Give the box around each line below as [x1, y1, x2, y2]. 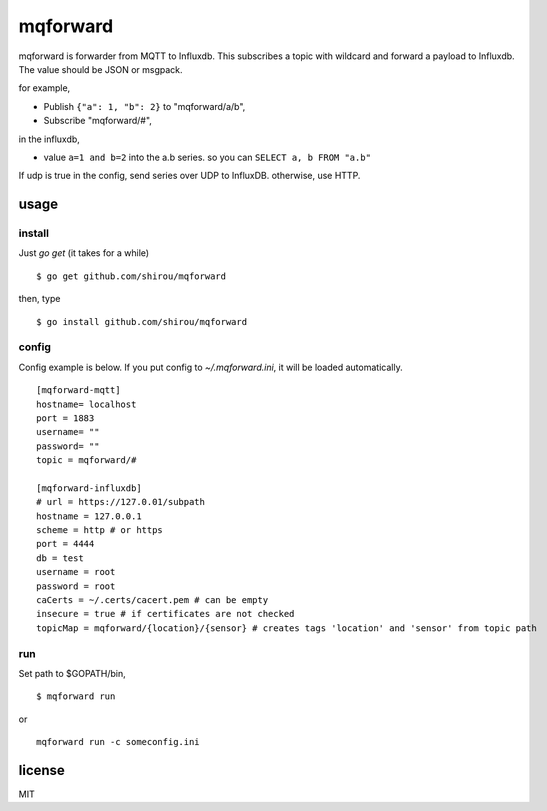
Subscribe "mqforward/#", [43, 115, 152, 127]
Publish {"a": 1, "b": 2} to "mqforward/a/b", [43, 100, 246, 112]
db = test [36, 552, 84, 564]
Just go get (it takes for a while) [18, 247, 150, 259]
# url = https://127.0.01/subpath [36, 496, 205, 508]
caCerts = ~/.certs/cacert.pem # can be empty [36, 595, 269, 605]
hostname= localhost [36, 398, 137, 410]
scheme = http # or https [36, 525, 164, 536]
